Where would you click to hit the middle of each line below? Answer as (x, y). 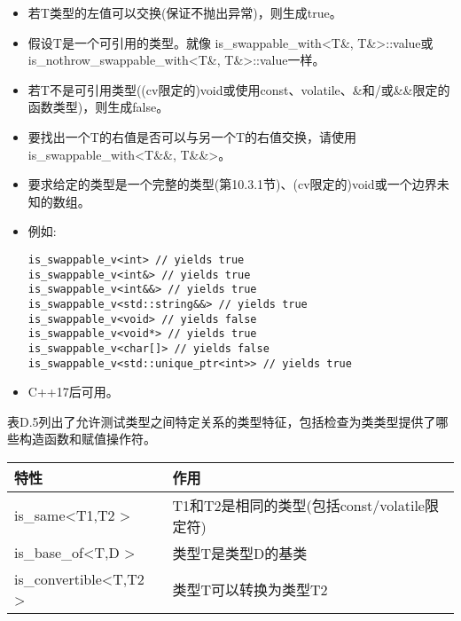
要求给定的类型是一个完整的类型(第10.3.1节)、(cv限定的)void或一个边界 (232, 184)
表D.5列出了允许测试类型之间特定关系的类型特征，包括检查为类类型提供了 (222, 421)
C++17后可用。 (73, 392)
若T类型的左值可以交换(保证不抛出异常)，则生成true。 (185, 12)
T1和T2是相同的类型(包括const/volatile (298, 505)
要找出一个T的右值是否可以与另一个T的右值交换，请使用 (192, 136)
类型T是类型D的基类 (240, 553)
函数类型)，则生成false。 (98, 107)
